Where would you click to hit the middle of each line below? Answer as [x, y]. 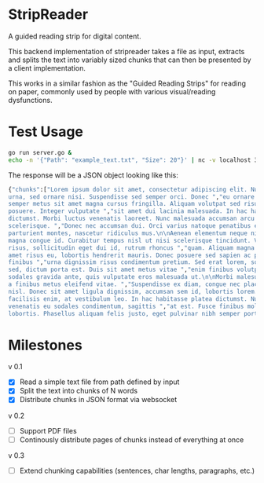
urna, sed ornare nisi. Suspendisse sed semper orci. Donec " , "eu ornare [132, 197]
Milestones [45, 345]
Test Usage [46, 132]
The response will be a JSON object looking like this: [93, 175]
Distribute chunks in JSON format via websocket [98, 400]
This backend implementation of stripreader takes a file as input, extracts [126, 51]
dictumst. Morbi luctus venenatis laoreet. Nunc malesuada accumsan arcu [132, 219]
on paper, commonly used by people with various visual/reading [112, 91]
